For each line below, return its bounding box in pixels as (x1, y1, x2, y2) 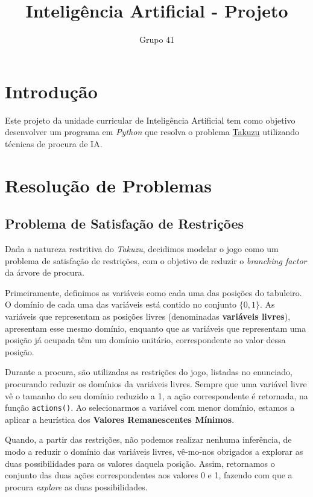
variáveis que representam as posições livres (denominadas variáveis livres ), (5, 309, 291, 322)
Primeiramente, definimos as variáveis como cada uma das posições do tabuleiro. (5, 286, 302, 299)
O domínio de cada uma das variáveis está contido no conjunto (5, 298, 237, 311)
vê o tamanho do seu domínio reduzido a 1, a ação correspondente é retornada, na (5, 389, 308, 402)
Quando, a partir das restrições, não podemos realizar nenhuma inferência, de (5, 433, 292, 446)
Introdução (5, 78, 98, 103)
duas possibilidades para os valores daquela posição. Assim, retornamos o (5, 457, 275, 469)
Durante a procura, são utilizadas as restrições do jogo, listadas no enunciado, (5, 366, 292, 378)
